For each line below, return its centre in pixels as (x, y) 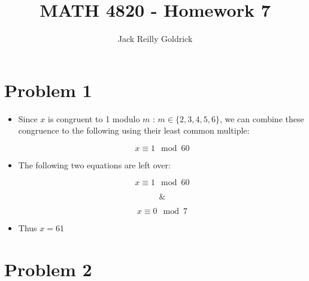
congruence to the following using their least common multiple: (134, 130)
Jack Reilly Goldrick (155, 39)
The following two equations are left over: (94, 164)
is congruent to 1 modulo (94, 118)
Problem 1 (48, 90)
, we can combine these (262, 118)
